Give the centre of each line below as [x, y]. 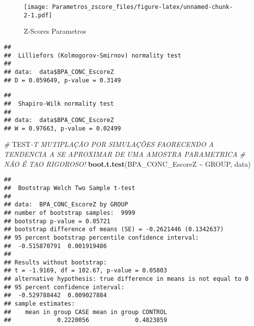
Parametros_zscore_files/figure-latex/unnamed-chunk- [143, 7]
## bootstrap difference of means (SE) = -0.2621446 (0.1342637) [114, 229]
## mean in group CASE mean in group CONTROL [86, 312]
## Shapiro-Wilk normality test [59, 103]
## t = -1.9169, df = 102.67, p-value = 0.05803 [86, 271]
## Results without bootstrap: [55, 262]
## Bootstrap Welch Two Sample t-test [70, 188]
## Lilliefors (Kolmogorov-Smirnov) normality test [93, 55]
